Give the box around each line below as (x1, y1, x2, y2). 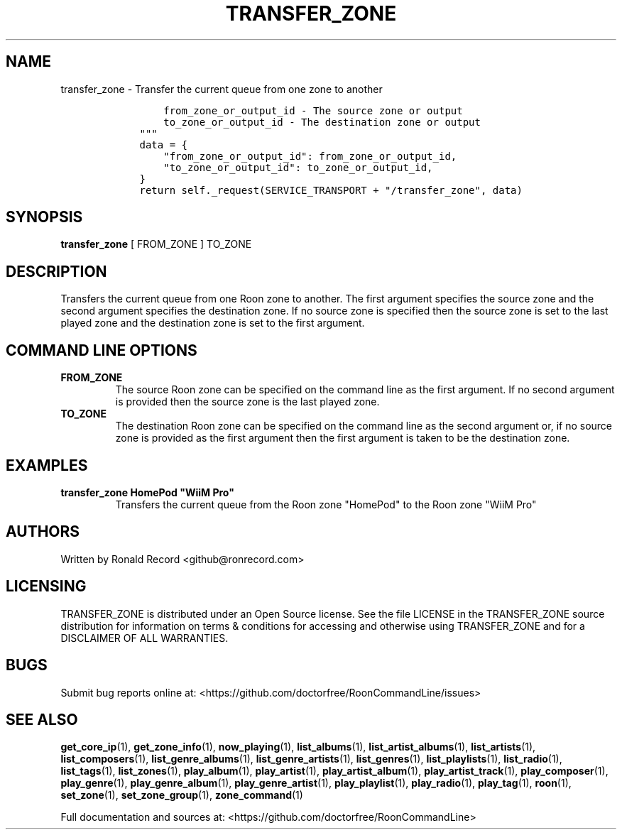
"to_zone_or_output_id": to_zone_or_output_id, (163, 161, 433, 173)
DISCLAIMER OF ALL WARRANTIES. (60, 631, 229, 644)
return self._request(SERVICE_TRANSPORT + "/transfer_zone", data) (139, 184, 523, 196)
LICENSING (6, 577, 87, 596)
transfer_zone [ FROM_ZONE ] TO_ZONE (60, 238, 252, 251)
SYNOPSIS (6, 208, 83, 227)
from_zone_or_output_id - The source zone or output (163, 104, 463, 116)
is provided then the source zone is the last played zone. (115, 395, 380, 408)
